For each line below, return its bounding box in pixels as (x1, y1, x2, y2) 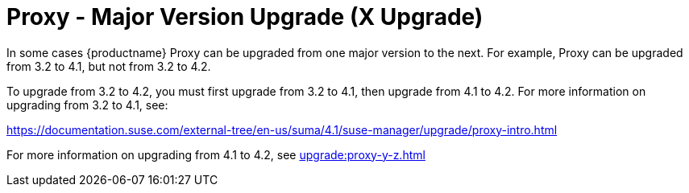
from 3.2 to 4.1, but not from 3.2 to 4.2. (6, 59, 211, 73)
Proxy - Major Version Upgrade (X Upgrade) (6, 3, 484, 31)
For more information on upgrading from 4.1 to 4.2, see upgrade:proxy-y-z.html (6, 147, 425, 162)
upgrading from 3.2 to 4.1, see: (6, 97, 168, 112)
